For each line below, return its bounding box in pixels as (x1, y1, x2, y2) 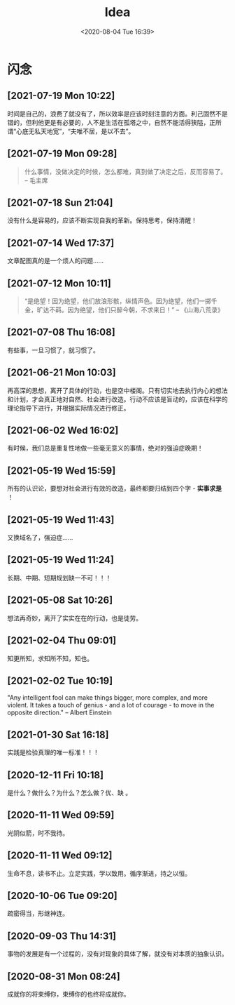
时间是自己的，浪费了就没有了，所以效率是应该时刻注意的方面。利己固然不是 (7, 109, 228, 118)
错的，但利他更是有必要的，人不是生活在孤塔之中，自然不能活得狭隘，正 (7, 118, 215, 126)
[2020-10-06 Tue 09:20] (7, 889, 117, 902)
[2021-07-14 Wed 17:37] (7, 237, 115, 249)
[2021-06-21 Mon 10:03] (7, 366, 117, 379)
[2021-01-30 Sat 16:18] (7, 728, 109, 740)
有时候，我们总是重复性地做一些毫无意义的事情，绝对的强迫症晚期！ (7, 444, 204, 453)
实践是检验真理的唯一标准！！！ (7, 748, 99, 757)
